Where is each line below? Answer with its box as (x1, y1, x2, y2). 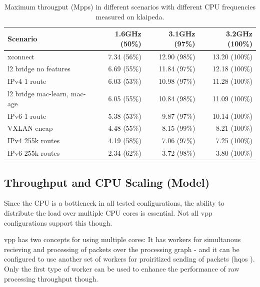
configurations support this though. (4, 217, 112, 228)
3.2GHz (226, 28, 252, 39)
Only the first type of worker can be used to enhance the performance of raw (4, 263, 239, 274)
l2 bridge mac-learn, (7, 88, 69, 99)
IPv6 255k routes (7, 148, 60, 158)
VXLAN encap (7, 123, 53, 133)
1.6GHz (114, 28, 141, 39)
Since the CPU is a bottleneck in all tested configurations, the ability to (4, 198, 224, 208)
